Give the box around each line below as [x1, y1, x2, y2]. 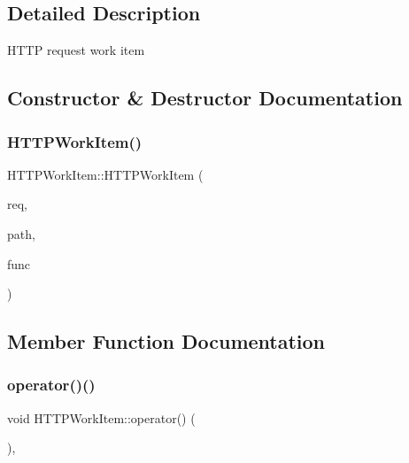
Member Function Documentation [7, 328, 326, 355]
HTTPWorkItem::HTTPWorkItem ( [7, 165, 204, 183]
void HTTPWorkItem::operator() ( [7, 408, 196, 427]
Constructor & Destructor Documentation [7, 84, 403, 112]
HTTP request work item [7, 41, 145, 59]
